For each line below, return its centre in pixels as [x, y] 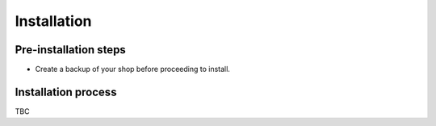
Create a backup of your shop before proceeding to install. [132, 69]
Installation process [66, 92]
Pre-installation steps [71, 50]
